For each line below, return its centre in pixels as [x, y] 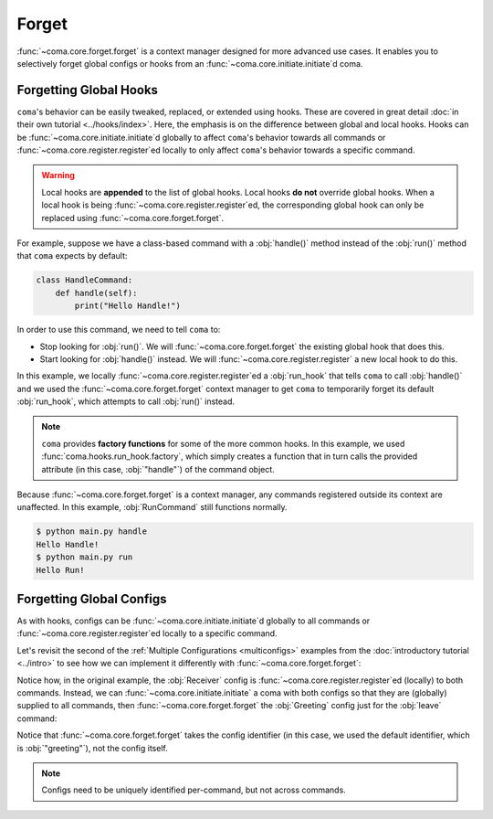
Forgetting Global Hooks [88, 90]
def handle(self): [96, 293]
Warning [58, 175]
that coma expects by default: [72, 256]
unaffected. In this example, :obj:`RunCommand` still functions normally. [152, 507]
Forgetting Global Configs [92, 599]
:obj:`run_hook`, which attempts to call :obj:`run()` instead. [126, 401]
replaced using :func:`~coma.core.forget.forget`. [132, 218]
